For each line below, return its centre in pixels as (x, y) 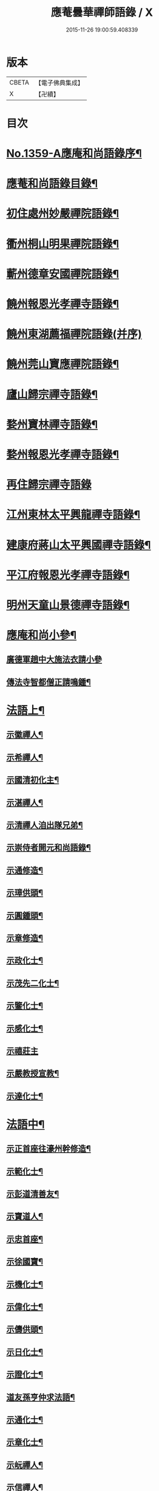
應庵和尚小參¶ (42, 635)
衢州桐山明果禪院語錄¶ (63, 244)
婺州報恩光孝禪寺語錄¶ (63, 454)
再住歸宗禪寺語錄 (49, 485)
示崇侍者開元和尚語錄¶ (49, 848)
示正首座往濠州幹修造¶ (49, 1149)
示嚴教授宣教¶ (33, 1073)
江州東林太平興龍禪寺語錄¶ (73, 515)
